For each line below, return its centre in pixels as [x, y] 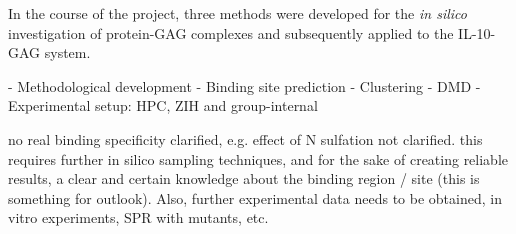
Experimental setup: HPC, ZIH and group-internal [163, 105]
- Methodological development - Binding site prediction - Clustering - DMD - [244, 85]
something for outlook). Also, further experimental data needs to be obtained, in [255, 197]
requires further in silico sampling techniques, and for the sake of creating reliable [258, 158]
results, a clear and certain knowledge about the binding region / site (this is [244, 178]
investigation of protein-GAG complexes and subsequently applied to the [231, 32]
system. [67, 52]
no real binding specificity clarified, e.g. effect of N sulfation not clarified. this [245, 138]
